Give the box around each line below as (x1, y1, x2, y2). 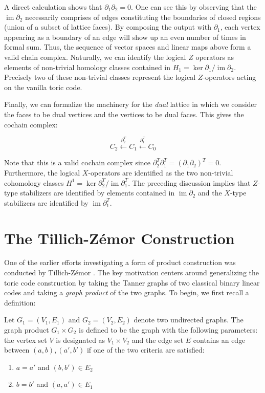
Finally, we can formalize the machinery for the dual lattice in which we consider (4, 99, 257, 110)
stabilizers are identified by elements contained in (20, 187, 175, 198)
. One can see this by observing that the (131, 2, 257, 12)
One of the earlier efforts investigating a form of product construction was (4, 257, 236, 268)
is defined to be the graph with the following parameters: (78, 324, 258, 335)
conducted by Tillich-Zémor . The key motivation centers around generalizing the (4, 267, 259, 278)
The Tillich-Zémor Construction (4, 227, 235, 248)
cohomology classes (4, 177, 64, 188)
